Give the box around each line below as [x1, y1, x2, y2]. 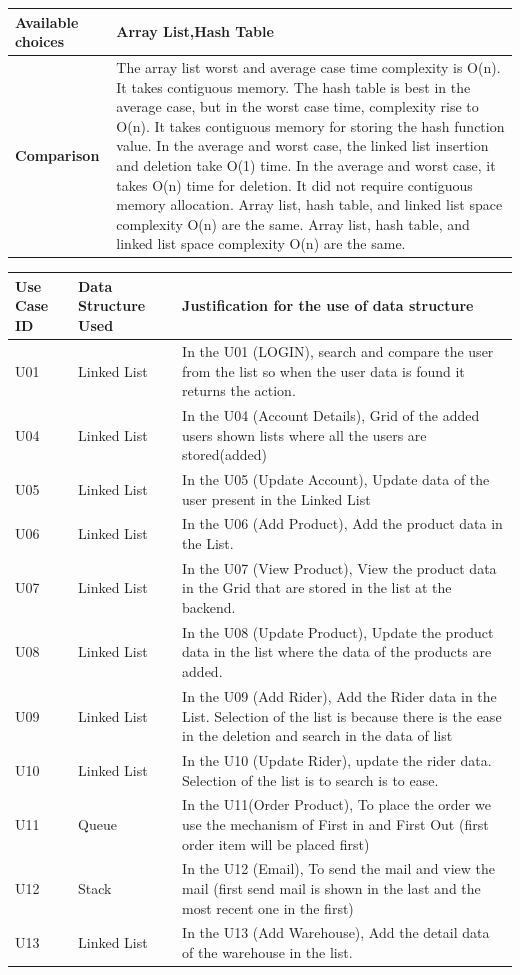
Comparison [15, 145, 100, 166]
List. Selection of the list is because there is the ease [182, 705, 502, 726]
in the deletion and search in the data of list [182, 725, 453, 746]
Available [15, 11, 79, 32]
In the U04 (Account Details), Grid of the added [182, 404, 480, 425]
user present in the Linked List [182, 488, 371, 509]
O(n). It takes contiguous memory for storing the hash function [116, 115, 505, 136]
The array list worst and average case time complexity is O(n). [116, 56, 501, 77]
